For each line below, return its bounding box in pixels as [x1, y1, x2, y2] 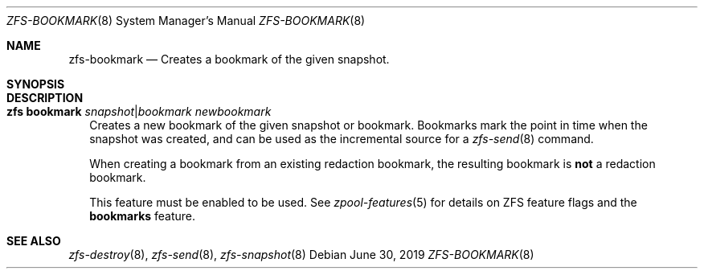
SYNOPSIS [6, 77, 65, 91]
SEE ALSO [6, 234, 61, 248]
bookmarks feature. [89, 209, 196, 223]
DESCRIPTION [6, 91, 84, 105]
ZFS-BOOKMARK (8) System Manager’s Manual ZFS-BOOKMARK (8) [6, 14, 366, 27]
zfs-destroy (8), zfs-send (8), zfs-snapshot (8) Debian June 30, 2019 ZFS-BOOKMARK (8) [68, 248, 534, 261]
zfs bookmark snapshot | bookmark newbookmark [6, 105, 272, 118]
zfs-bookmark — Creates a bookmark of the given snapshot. [68, 52, 390, 66]
